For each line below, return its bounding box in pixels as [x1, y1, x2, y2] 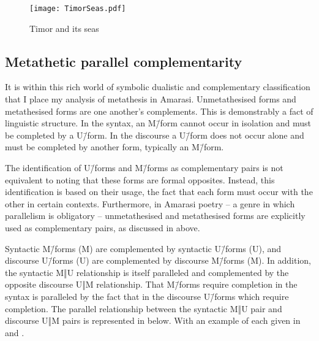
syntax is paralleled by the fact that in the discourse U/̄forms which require [5, 289, 289, 302]
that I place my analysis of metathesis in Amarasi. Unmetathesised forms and [5, 93, 296, 105]
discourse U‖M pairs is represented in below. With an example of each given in [5, 314, 301, 327]
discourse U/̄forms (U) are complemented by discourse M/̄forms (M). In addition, [5, 254, 311, 267]
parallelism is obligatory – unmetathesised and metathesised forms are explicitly [5, 209, 306, 222]
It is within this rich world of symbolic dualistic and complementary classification [5, 80, 310, 93]
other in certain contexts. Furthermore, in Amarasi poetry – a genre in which [5, 197, 295, 210]
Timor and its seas [29, 21, 99, 34]
